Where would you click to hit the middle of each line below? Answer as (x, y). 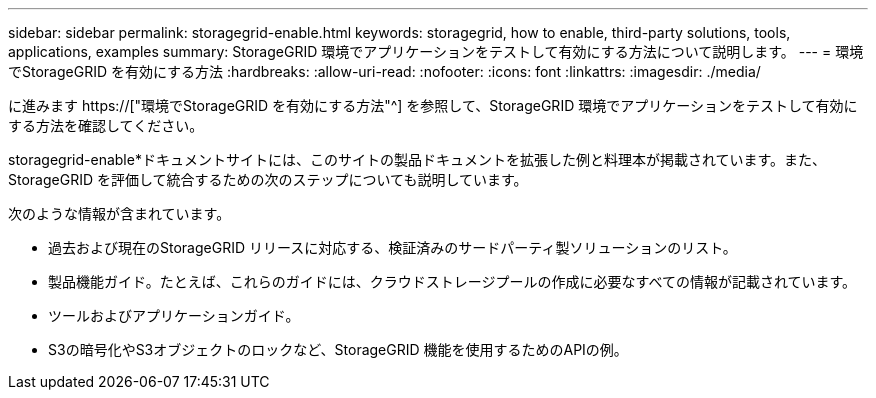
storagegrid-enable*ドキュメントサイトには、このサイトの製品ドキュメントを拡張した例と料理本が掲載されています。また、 (417, 159)
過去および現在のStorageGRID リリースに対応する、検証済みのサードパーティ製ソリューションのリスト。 (392, 247)
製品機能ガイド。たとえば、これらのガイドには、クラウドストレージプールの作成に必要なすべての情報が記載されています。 (452, 281)
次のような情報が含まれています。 (119, 213)
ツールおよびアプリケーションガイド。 (174, 315)
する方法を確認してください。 (106, 125)
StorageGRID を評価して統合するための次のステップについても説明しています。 (268, 179)
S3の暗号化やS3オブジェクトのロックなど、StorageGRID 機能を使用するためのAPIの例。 (338, 349)
